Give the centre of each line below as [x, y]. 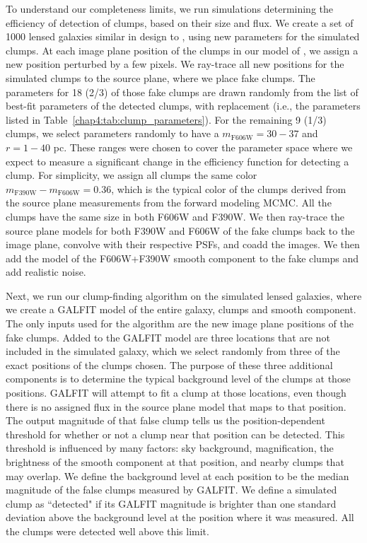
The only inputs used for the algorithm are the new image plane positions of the [180, 323]
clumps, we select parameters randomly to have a [112, 133]
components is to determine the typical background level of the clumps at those [178, 379]
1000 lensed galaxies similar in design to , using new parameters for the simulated [183, 36]
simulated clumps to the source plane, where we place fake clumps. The [161, 77]
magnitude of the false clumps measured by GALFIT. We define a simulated [171, 490]
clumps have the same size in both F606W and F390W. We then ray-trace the [175, 216]
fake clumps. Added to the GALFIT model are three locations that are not [168, 337]
